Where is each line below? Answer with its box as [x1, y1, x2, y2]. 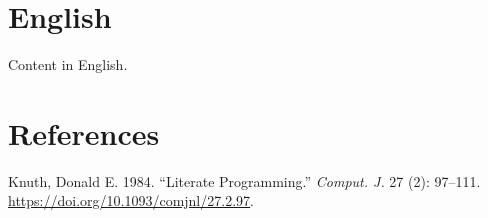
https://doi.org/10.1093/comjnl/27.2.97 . [8, 190, 254, 211]
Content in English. [8, 54, 128, 75]
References [8, 112, 160, 153]
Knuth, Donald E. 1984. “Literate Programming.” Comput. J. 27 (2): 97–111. [8, 170, 481, 191]
